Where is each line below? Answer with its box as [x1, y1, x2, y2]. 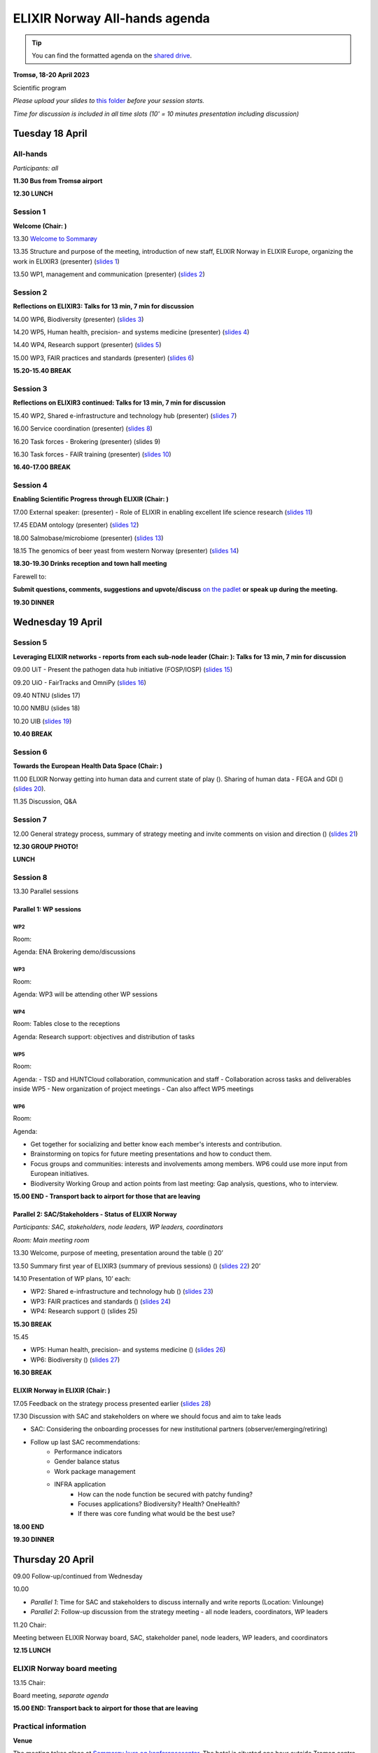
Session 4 [13, 480, 48, 490]
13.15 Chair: [13, 1678, 45, 1686]
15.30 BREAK [13, 1320, 52, 1328]
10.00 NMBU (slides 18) [13, 704, 80, 712]
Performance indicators [54, 1448, 122, 1456]
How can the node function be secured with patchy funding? [78, 1490, 253, 1498]
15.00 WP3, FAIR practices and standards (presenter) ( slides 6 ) [13, 353, 195, 362]
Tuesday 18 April [13, 128, 87, 140]
